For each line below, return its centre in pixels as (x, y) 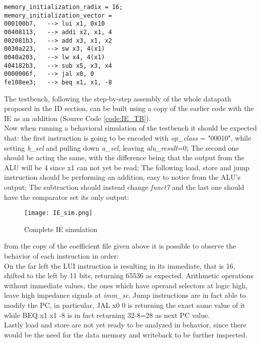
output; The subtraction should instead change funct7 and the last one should (124, 187)
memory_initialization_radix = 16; (64, 7)
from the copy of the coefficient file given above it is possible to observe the (120, 246)
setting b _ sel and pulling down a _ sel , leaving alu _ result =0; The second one (121, 147)
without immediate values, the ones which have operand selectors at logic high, (126, 285)
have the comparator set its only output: (67, 197)
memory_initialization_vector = (58, 15)
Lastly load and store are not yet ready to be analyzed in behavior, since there (125, 325)
